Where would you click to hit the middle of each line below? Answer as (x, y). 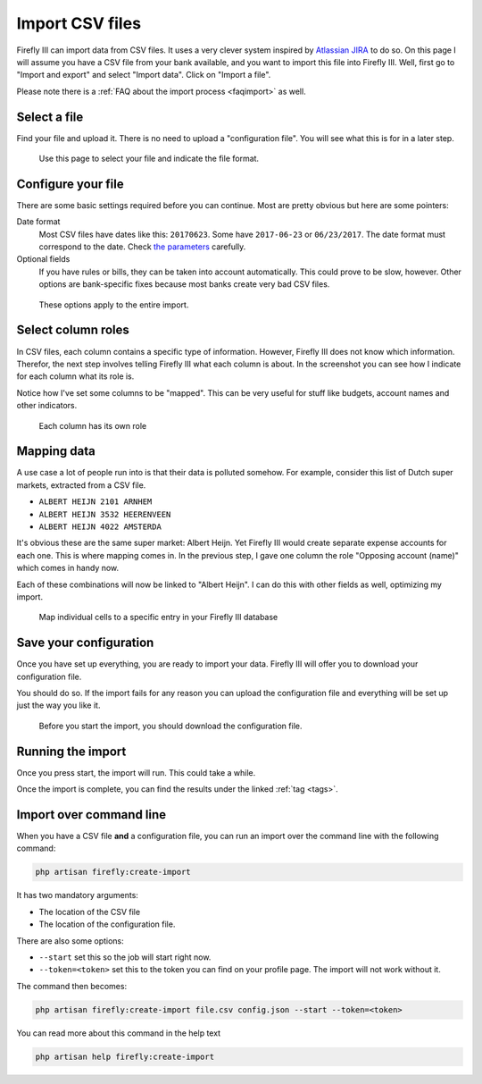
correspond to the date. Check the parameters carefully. (142, 247)
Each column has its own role (93, 425)
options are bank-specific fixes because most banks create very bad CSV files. (184, 284)
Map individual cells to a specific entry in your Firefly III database (158, 618)
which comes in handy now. (68, 568)
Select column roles (73, 330)
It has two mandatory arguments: (77, 895)
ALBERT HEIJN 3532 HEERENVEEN (105, 514)
